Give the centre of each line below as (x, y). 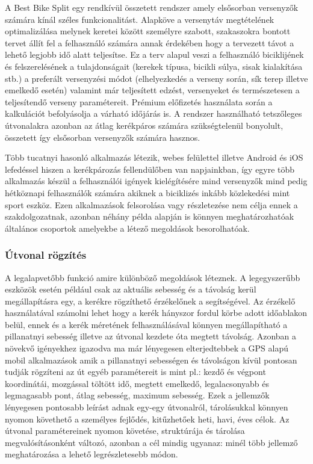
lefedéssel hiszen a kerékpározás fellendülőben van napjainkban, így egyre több (150, 169)
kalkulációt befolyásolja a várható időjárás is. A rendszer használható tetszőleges (153, 113)
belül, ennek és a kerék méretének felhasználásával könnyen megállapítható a (146, 324)
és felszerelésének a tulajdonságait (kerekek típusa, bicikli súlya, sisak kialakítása (154, 66)
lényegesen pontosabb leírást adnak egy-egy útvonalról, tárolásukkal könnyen (147, 407)
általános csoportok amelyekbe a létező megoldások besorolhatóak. (127, 228)
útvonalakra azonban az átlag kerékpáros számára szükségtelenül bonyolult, (144, 125)
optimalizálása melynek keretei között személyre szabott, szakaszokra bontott (148, 31)
